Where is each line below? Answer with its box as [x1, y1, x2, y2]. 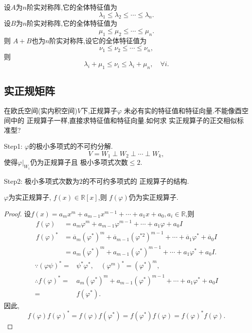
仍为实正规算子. [128, 192, 179, 202]
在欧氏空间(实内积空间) [4, 105, 77, 116]
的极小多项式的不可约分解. [29, 141, 113, 151]
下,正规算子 [81, 105, 117, 116]
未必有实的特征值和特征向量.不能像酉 [124, 105, 242, 116]
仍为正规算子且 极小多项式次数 [30, 157, 128, 167]
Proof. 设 [4, 208, 31, 218]
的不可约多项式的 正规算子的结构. [82, 175, 189, 186]
